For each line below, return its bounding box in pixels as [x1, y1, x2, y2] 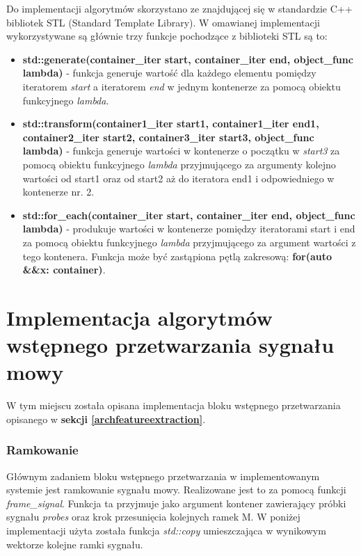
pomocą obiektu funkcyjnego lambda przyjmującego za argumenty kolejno [22, 157, 336, 171]
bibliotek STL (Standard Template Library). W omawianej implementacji [6, 15, 320, 29]
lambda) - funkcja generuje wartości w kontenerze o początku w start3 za [22, 143, 340, 158]
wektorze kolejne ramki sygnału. [6, 537, 143, 551]
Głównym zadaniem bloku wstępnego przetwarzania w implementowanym [6, 468, 320, 483]
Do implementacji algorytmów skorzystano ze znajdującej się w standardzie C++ [6, 1, 353, 15]
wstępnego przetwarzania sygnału [6, 331, 335, 359]
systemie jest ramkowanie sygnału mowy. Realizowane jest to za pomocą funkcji [6, 482, 346, 497]
